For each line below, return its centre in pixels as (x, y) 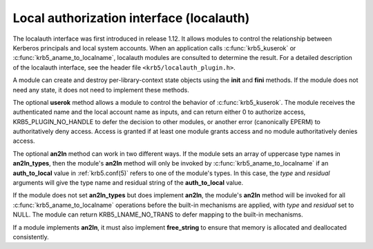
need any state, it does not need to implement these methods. (101, 90)
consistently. (31, 237)
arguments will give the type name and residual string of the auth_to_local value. (128, 183)
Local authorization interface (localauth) (131, 18)
